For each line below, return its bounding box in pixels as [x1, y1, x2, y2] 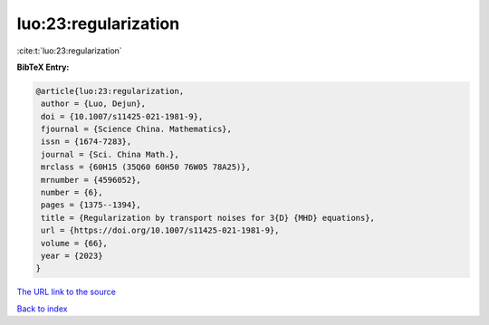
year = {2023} [41, 251, 103, 261]
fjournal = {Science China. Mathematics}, [41, 124, 233, 135]
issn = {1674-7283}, [41, 137, 132, 147]
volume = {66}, [41, 238, 109, 248]
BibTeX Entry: [16, 62, 70, 72]
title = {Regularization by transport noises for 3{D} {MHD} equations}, [41, 213, 376, 223]
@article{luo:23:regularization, [35, 86, 185, 96]
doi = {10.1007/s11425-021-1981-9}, [41, 111, 204, 121]
